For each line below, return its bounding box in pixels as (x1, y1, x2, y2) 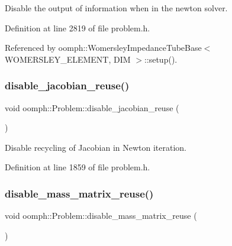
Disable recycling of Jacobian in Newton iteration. (5, 141, 187, 153)
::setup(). (144, 53, 178, 65)
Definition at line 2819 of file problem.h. (5, 21, 150, 34)
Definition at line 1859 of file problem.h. (5, 161, 150, 173)
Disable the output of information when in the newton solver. (5, 2, 228, 14)
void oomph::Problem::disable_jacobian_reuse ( (5, 101, 179, 114)
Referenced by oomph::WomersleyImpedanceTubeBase (5, 41, 202, 54)
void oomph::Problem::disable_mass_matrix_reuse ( (5, 209, 197, 222)
